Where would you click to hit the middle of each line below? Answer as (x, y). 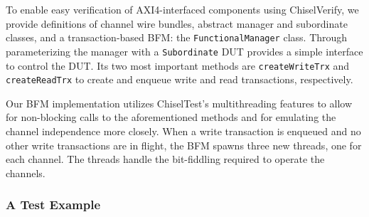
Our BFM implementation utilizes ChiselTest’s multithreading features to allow (179, 103)
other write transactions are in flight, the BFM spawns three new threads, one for (184, 145)
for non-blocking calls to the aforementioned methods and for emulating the (171, 117)
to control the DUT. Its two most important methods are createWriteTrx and (178, 65)
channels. (26, 173)
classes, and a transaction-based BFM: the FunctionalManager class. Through (177, 37)
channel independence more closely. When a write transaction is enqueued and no (183, 131)
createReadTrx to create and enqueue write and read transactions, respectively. (180, 79)
